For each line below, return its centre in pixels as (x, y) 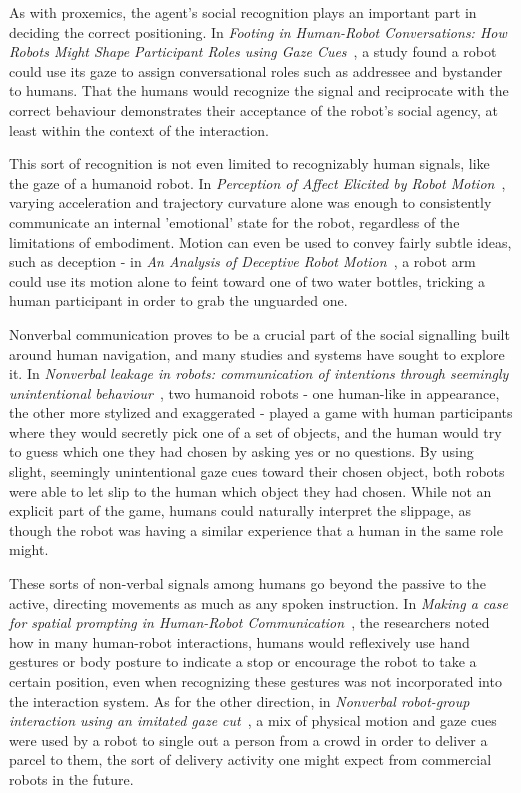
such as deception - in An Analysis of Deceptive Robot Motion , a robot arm (242, 261)
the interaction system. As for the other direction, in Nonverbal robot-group (239, 700)
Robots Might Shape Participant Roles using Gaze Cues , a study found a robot (253, 51)
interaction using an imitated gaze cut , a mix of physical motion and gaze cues (253, 720)
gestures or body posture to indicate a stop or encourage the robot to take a (243, 661)
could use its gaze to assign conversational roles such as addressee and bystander (256, 70)
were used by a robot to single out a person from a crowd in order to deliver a (248, 739)
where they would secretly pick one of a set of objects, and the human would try (255, 431)
